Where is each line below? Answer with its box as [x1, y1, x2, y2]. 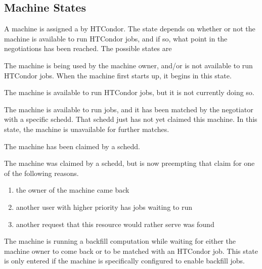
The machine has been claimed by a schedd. [4, 141, 140, 151]
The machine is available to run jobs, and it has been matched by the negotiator [4, 104, 253, 114]
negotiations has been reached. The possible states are [4, 43, 172, 54]
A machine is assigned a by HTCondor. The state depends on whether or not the [4, 23, 255, 34]
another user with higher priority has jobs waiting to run [16, 201, 192, 212]
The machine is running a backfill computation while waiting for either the [4, 236, 236, 246]
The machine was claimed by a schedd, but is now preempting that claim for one [4, 158, 255, 168]
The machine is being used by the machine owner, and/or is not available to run [4, 60, 253, 70]
